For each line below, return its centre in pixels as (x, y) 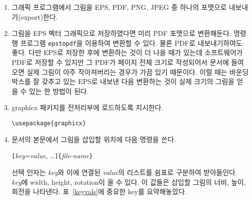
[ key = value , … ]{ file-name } (52, 156)
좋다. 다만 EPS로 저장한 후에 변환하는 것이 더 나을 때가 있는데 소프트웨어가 (127, 52)
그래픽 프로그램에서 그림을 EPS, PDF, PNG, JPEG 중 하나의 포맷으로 (119, 7)
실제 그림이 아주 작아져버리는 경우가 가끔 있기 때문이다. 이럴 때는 (127, 71)
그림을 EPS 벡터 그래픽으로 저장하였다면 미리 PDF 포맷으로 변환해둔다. (121, 33)
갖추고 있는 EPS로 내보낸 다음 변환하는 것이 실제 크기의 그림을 (138, 81)
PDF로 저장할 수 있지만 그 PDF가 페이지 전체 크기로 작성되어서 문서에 (120, 62)
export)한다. (39, 16)
